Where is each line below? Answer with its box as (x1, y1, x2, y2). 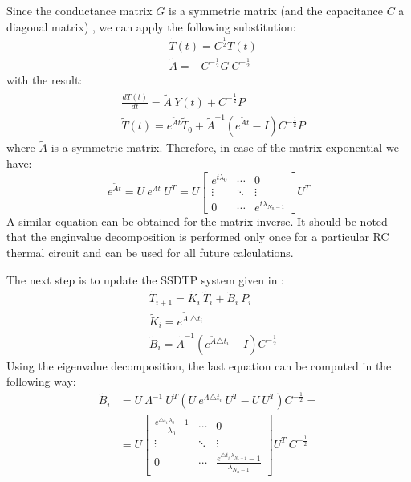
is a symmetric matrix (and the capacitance (168, 2, 383, 18)
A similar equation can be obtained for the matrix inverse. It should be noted (6, 212, 388, 229)
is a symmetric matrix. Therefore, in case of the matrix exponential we (51, 139, 399, 156)
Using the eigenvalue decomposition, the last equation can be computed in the (6, 357, 392, 374)
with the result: (6, 71, 83, 88)
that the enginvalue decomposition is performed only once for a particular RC (6, 228, 389, 245)
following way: (6, 373, 76, 390)
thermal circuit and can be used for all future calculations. (6, 244, 294, 261)
